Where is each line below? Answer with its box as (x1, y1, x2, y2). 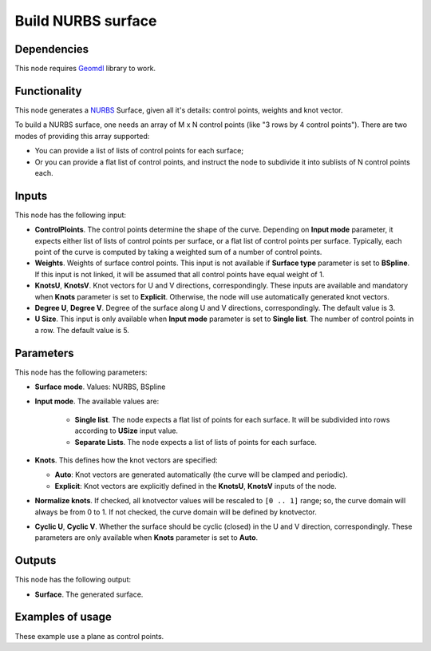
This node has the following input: (14, 210, 127, 220)
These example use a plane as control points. (14, 631, 164, 641)
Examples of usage (14, 610, 112, 624)
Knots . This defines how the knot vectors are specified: (34, 455, 219, 465)
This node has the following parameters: (14, 367, 148, 377)
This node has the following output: (14, 575, 132, 585)
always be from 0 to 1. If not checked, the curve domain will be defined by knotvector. (34, 507, 317, 517)
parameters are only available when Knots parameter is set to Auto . (34, 533, 259, 542)
